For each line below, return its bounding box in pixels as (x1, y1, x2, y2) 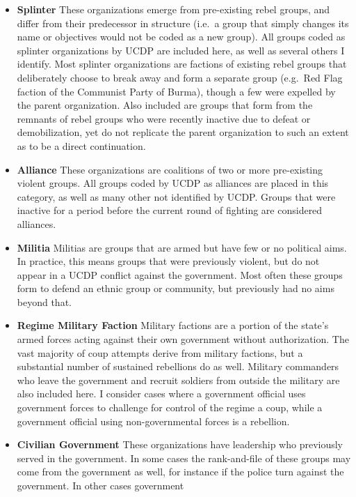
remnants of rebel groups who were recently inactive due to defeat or (17, 111, 311, 125)
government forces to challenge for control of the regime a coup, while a (17, 400, 323, 415)
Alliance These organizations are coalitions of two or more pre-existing (17, 162, 323, 176)
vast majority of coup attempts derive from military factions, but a (17, 345, 303, 360)
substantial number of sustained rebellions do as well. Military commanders (17, 359, 339, 374)
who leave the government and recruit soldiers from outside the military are (17, 372, 340, 387)
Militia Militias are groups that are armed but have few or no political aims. (17, 240, 347, 254)
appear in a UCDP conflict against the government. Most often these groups (17, 267, 343, 282)
